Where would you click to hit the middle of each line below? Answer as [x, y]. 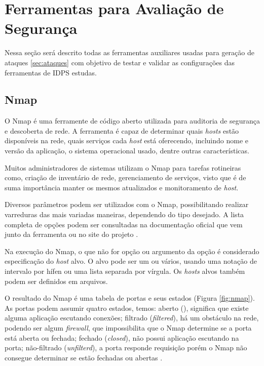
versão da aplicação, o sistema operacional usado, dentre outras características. [127, 151]
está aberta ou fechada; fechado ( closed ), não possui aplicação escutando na [122, 337]
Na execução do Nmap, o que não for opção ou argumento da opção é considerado [132, 251]
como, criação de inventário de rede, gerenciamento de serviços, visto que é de [125, 177]
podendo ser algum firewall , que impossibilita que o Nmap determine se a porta [128, 327]
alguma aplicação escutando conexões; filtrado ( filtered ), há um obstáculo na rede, [132, 318]
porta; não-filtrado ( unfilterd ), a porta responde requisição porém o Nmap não [126, 348]
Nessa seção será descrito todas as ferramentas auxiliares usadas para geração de [129, 52]
